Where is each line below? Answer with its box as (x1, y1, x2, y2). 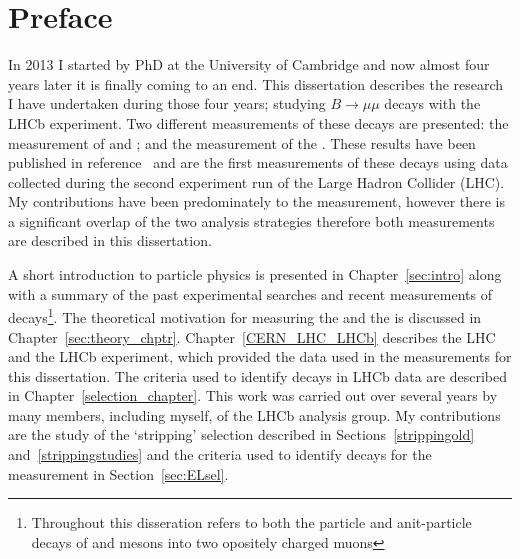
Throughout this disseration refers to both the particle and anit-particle (31, 512, 472, 533)
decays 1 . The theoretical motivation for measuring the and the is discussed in (8, 304, 482, 327)
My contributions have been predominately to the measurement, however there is (8, 191, 506, 212)
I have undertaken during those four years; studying (8, 93, 326, 114)
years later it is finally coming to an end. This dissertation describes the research (8, 73, 504, 94)
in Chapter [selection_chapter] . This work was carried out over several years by (8, 385, 498, 406)
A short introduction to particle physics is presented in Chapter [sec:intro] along (8, 264, 502, 285)
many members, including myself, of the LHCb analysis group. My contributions (8, 404, 501, 425)
